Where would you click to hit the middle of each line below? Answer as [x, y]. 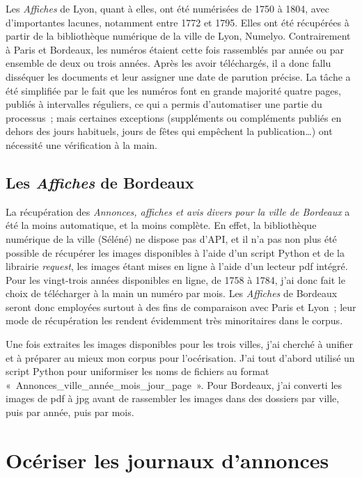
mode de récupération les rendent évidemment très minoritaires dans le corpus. [174, 320]
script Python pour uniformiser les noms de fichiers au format [137, 371]
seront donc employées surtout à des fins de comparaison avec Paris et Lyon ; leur [181, 306]
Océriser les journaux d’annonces [167, 460]
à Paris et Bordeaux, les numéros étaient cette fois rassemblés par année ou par [175, 49]
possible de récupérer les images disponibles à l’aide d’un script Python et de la [175, 252]
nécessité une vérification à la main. [81, 144]
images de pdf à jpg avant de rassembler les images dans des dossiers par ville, [173, 398]
